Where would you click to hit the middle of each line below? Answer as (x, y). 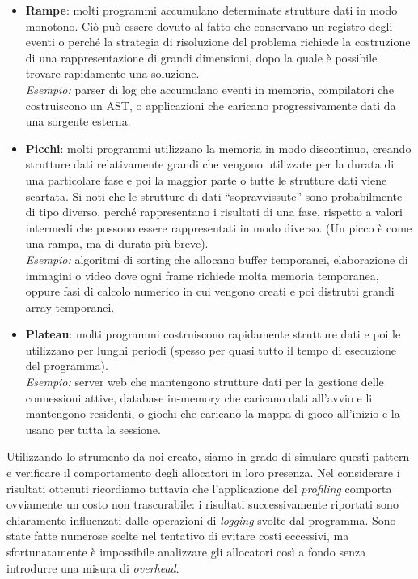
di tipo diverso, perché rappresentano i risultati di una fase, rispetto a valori (214, 212)
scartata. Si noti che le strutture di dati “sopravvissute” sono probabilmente (214, 196)
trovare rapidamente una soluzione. (112, 73)
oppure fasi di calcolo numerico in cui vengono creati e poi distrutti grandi (210, 291)
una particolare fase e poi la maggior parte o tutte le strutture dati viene (206, 179)
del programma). (67, 366)
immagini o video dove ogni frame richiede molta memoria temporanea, (202, 275)
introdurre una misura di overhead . (93, 567)
